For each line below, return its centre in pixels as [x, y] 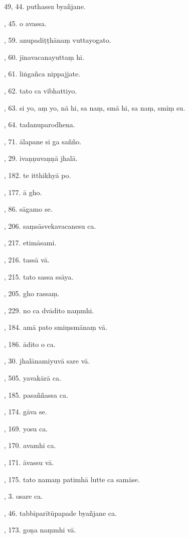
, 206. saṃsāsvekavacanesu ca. [50, 226]
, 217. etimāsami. [30, 243]
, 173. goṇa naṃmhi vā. [40, 530]
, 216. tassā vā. [27, 259]
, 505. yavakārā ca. [33, 378]
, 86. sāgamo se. [28, 209]
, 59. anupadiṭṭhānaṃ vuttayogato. [58, 40]
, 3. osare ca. [24, 496]
